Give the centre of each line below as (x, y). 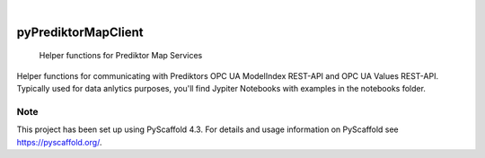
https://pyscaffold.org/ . (59, 142)
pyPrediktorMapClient (80, 32)
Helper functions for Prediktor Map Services (121, 56)
